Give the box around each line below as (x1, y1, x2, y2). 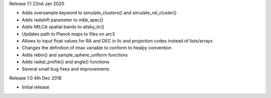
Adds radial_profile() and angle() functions (22, 59, 110, 65)
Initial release (22, 84, 50, 90)
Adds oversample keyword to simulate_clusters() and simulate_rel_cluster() (22, 10, 177, 16)
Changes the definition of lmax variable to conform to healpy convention (22, 45, 172, 51)
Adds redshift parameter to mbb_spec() (22, 16, 104, 22)
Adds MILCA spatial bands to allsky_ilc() (22, 24, 105, 30)
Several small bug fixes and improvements (22, 65, 110, 72)
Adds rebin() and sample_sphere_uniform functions (22, 51, 128, 57)
